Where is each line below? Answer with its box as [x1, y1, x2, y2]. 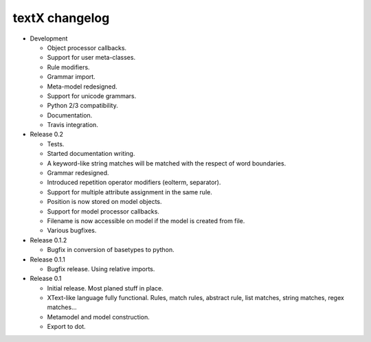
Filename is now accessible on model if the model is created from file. [47, 216, 245, 225]
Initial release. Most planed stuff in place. [47, 284, 164, 292]
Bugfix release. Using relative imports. [47, 264, 155, 273]
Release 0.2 [30, 130, 64, 139]
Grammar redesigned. [47, 169, 109, 177]
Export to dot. [47, 323, 86, 331]
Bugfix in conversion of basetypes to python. [47, 246, 175, 254]
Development [30, 34, 68, 43]
